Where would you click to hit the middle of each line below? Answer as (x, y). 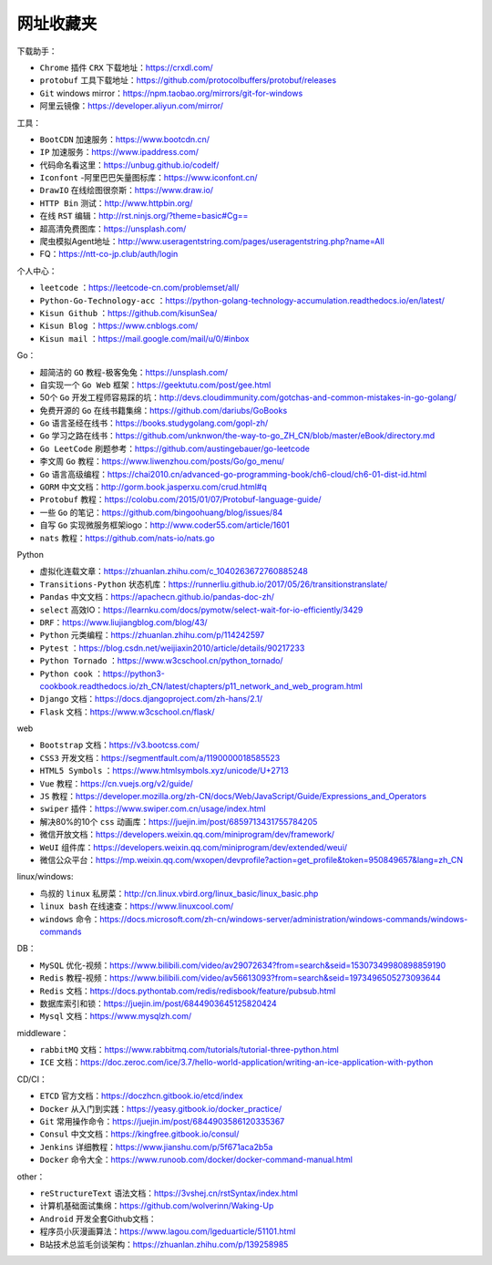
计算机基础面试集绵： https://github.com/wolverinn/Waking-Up (157, 1206)
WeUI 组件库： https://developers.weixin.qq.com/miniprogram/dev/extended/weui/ (194, 847)
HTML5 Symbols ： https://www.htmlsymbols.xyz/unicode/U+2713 (164, 771)
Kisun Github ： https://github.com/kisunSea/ (128, 313)
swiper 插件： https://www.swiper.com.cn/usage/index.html (153, 809)
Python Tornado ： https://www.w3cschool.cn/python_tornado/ (161, 661)
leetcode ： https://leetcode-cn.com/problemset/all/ (139, 288)
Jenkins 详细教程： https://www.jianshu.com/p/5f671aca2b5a (156, 1147)
